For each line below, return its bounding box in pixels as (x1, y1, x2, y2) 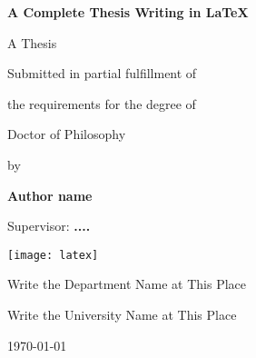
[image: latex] (7, 248, 99, 262)
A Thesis (7, 33, 57, 52)
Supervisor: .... (7, 216, 91, 235)
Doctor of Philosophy (7, 124, 126, 144)
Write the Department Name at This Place (7, 274, 247, 293)
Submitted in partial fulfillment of (7, 64, 197, 83)
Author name (7, 185, 93, 204)
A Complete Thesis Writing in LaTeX (7, 3, 249, 21)
